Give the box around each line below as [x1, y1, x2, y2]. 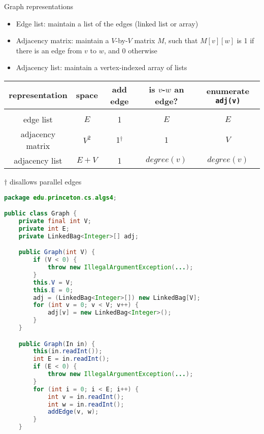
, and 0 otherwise [104, 45, 157, 55]
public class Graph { [4, 210, 77, 218]
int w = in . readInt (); [47, 400, 124, 408]
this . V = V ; [33, 278, 74, 286]
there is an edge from [16, 45, 82, 55]
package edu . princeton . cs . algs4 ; [4, 194, 117, 201]
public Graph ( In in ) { [18, 340, 95, 348]
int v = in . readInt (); [47, 393, 124, 400]
